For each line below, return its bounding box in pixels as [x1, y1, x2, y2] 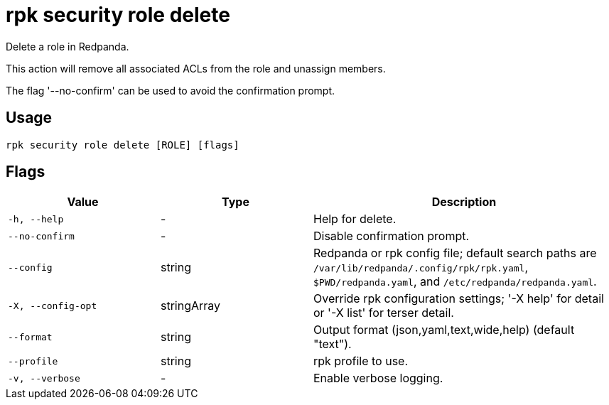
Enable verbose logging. [313, 371, 443, 386]
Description [431, 195, 497, 210]
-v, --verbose [8, 372, 80, 384]
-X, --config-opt [8, 300, 97, 311]
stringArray [161, 298, 221, 313]
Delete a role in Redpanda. [6, 40, 129, 53]
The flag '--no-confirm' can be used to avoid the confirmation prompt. [6, 84, 335, 97]
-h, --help [8, 213, 64, 225]
